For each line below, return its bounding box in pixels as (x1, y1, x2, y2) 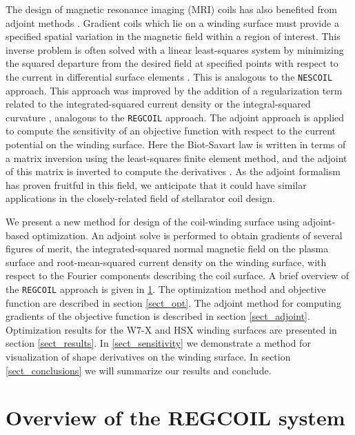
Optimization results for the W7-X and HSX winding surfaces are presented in (6, 322, 337, 336)
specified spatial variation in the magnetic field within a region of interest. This (6, 29, 341, 43)
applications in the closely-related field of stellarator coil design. (6, 191, 275, 205)
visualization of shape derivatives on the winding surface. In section (6, 350, 291, 364)
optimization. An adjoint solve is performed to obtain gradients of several (32, 227, 343, 242)
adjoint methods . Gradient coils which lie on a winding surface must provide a (6, 15, 339, 30)
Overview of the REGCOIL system (6, 403, 345, 432)
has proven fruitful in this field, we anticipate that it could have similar (6, 177, 307, 192)
